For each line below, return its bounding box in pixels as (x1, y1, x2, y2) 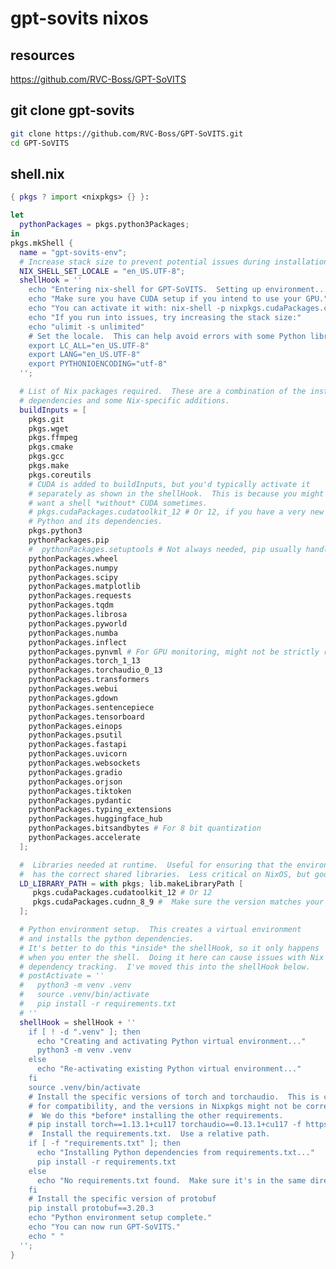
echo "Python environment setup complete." (28, 1213, 213, 1223)
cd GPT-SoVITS (10, 138, 70, 148)
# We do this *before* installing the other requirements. (28, 1110, 284, 1121)
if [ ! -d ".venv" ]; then (28, 1027, 141, 1037)
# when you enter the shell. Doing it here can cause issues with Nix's (19, 952, 333, 962)
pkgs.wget (28, 423, 70, 434)
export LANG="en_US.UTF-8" (28, 350, 141, 360)
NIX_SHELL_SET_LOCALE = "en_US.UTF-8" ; (19, 266, 186, 276)
